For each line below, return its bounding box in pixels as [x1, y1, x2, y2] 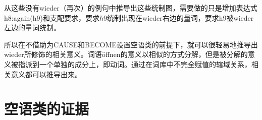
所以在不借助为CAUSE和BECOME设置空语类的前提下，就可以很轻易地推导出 [4, 39, 258, 49]
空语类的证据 [4, 98, 89, 119]
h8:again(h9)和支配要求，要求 [4, 12, 100, 23]
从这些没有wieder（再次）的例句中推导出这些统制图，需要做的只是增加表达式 [4, 3, 257, 13]
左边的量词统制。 [4, 22, 61, 33]
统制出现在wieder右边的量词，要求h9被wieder [107, 12, 254, 23]
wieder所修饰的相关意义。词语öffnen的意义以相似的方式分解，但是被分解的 [4, 49, 248, 59]
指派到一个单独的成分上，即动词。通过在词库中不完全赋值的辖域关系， [18, 58, 251, 69]
